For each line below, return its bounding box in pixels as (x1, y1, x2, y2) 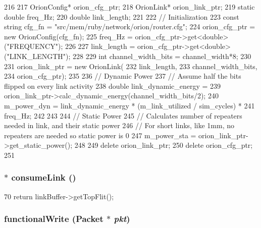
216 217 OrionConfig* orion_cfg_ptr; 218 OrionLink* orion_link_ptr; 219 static (4, 2, 255, 12)
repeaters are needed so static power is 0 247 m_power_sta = (4, 130, 196, 140)
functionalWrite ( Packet (4, 212, 103, 225)
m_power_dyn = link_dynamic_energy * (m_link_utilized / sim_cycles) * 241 (4, 100, 255, 110)
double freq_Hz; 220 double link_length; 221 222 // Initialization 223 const (4, 11, 239, 22)
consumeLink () (11, 171, 76, 184)
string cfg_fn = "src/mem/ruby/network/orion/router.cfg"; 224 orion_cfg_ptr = (4, 21, 255, 32)
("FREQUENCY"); (4, 41, 63, 51)
